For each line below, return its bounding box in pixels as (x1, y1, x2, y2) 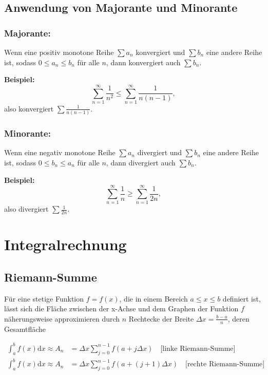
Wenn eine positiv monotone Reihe (4, 47, 114, 57)
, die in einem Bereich (119, 293, 188, 304)
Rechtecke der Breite (128, 313, 194, 324)
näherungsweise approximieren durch (4, 313, 120, 324)
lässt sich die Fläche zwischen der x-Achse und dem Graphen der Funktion (4, 303, 239, 314)
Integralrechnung (4, 234, 127, 255)
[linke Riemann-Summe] (160, 345, 236, 352)
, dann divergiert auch (106, 157, 176, 168)
